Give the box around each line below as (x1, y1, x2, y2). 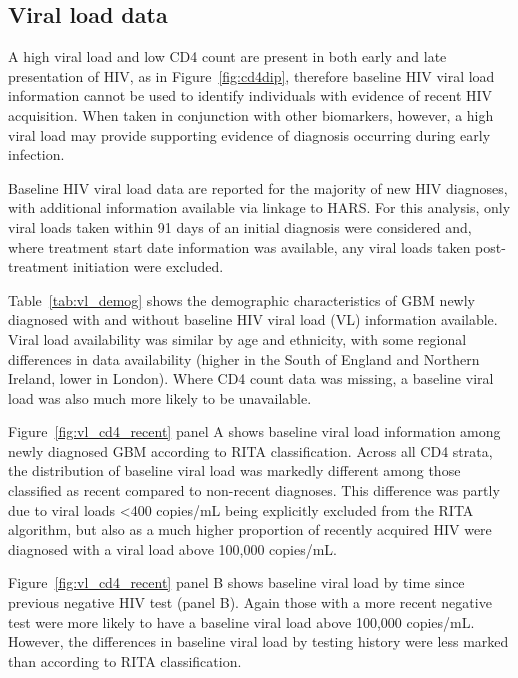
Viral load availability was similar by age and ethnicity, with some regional (8, 328, 467, 349)
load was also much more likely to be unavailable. (8, 387, 312, 408)
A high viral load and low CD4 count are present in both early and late (8, 46, 447, 67)
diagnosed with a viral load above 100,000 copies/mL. (8, 538, 337, 559)
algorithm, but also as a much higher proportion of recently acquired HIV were (8, 519, 492, 540)
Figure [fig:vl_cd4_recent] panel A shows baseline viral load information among (8, 421, 501, 442)
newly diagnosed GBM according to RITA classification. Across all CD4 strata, (8, 440, 493, 461)
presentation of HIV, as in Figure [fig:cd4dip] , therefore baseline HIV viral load (8, 65, 495, 86)
